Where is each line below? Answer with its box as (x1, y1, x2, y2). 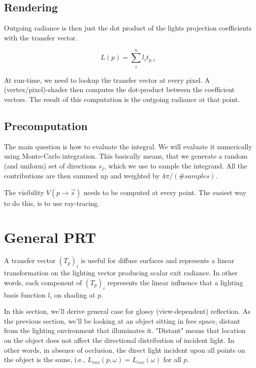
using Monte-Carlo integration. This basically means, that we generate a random (4, 151, 248, 161)
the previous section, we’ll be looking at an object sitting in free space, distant (4, 315, 240, 326)
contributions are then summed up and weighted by (4, 170, 160, 181)
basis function (4, 289, 46, 300)
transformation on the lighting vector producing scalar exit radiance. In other (4, 268, 238, 278)
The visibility (4, 187, 44, 197)
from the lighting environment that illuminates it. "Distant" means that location (4, 325, 246, 335)
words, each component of (4, 277, 82, 287)
